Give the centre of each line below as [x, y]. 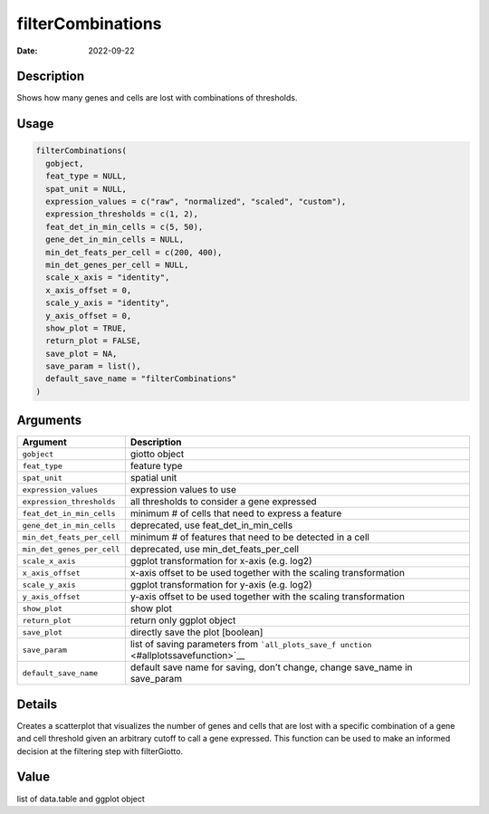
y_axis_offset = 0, [89, 316]
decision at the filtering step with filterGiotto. [100, 751]
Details [37, 704]
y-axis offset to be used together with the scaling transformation [267, 597]
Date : [27, 51]
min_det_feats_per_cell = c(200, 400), [134, 252]
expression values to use [183, 490]
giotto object [157, 455]
